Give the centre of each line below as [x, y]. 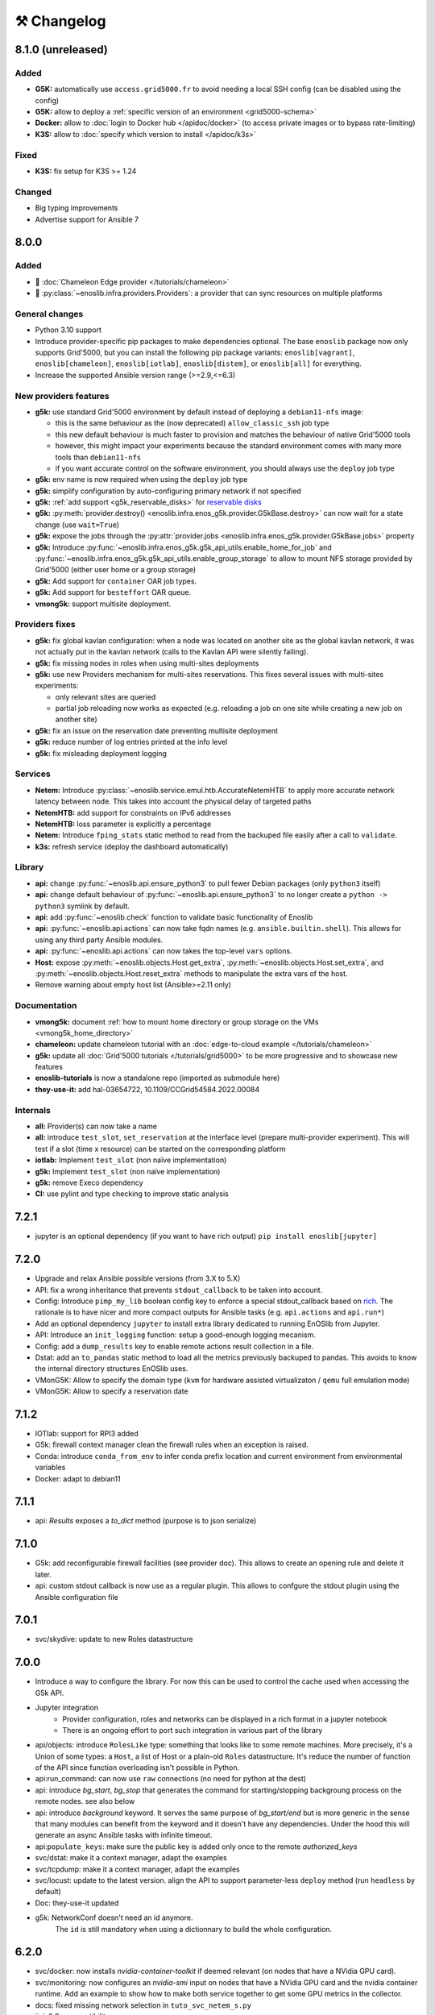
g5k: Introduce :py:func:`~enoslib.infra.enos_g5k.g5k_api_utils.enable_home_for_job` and [183, 547]
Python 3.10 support [68, 330]
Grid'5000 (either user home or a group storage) [116, 570]
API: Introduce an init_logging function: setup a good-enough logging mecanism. [175, 1335]
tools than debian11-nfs [98, 457]
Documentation [46, 1006]
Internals [33, 1110]
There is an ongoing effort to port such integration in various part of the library [193, 1730]
